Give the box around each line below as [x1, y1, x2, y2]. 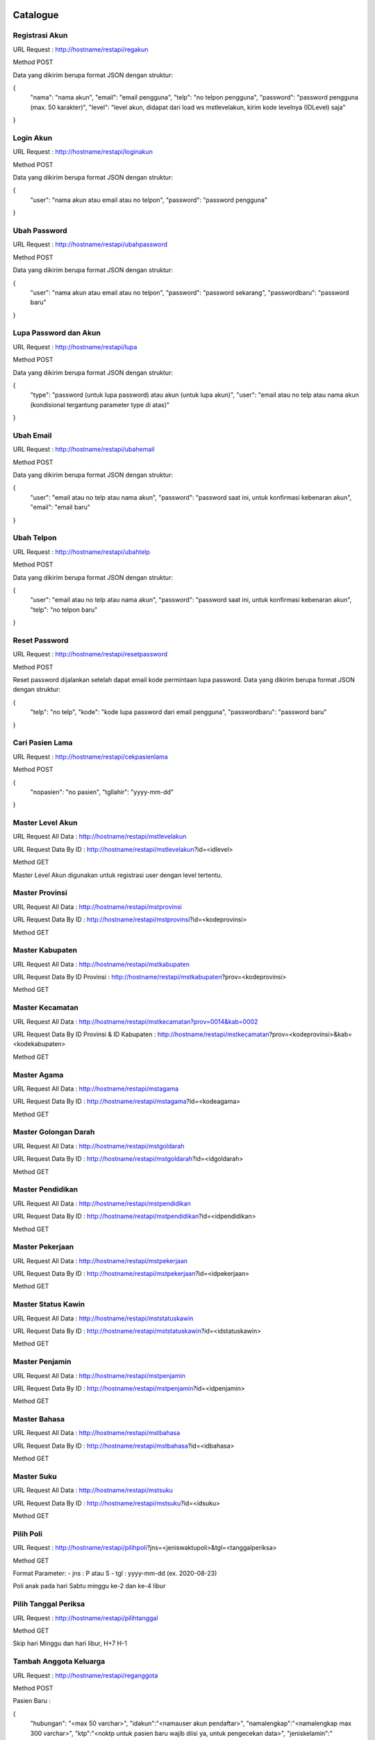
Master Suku [12, 1472, 57, 1482]
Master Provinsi [12, 888, 67, 898]
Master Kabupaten [12, 945, 78, 955]
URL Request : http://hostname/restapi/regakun [12, 45, 149, 54]
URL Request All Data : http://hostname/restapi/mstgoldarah [12, 1141, 185, 1150]
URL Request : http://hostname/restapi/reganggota [12, 1671, 158, 1679]
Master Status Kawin [12, 1299, 85, 1309]
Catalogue [12, 9, 59, 21]
